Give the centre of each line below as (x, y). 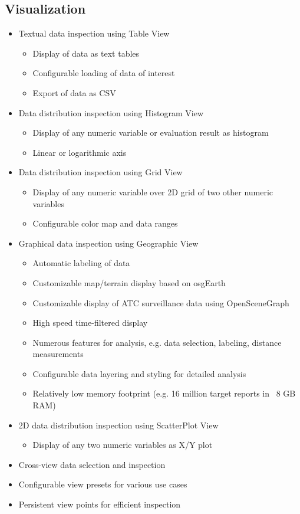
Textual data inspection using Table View (94, 33)
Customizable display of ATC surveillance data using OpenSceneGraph (161, 302)
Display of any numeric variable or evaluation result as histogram (151, 132)
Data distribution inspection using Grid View (100, 172)
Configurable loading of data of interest (104, 73)
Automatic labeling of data (81, 263)
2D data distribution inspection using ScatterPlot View (118, 425)
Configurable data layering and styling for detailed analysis (139, 373)
